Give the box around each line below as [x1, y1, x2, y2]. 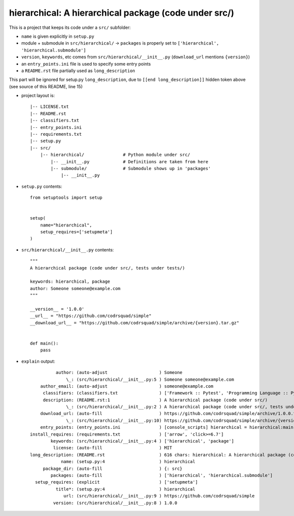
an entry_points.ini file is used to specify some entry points [21, 61, 151, 67]
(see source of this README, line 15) [9, 83, 83, 89]
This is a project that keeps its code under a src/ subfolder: [9, 25, 131, 30]
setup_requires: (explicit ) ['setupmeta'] [35, 479, 198, 485]
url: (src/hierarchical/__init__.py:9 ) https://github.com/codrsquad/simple [63, 493, 255, 499]
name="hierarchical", [40, 222, 93, 228]
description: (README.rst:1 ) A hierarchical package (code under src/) [43, 397, 268, 403]
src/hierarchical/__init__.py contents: [21, 246, 114, 252]
